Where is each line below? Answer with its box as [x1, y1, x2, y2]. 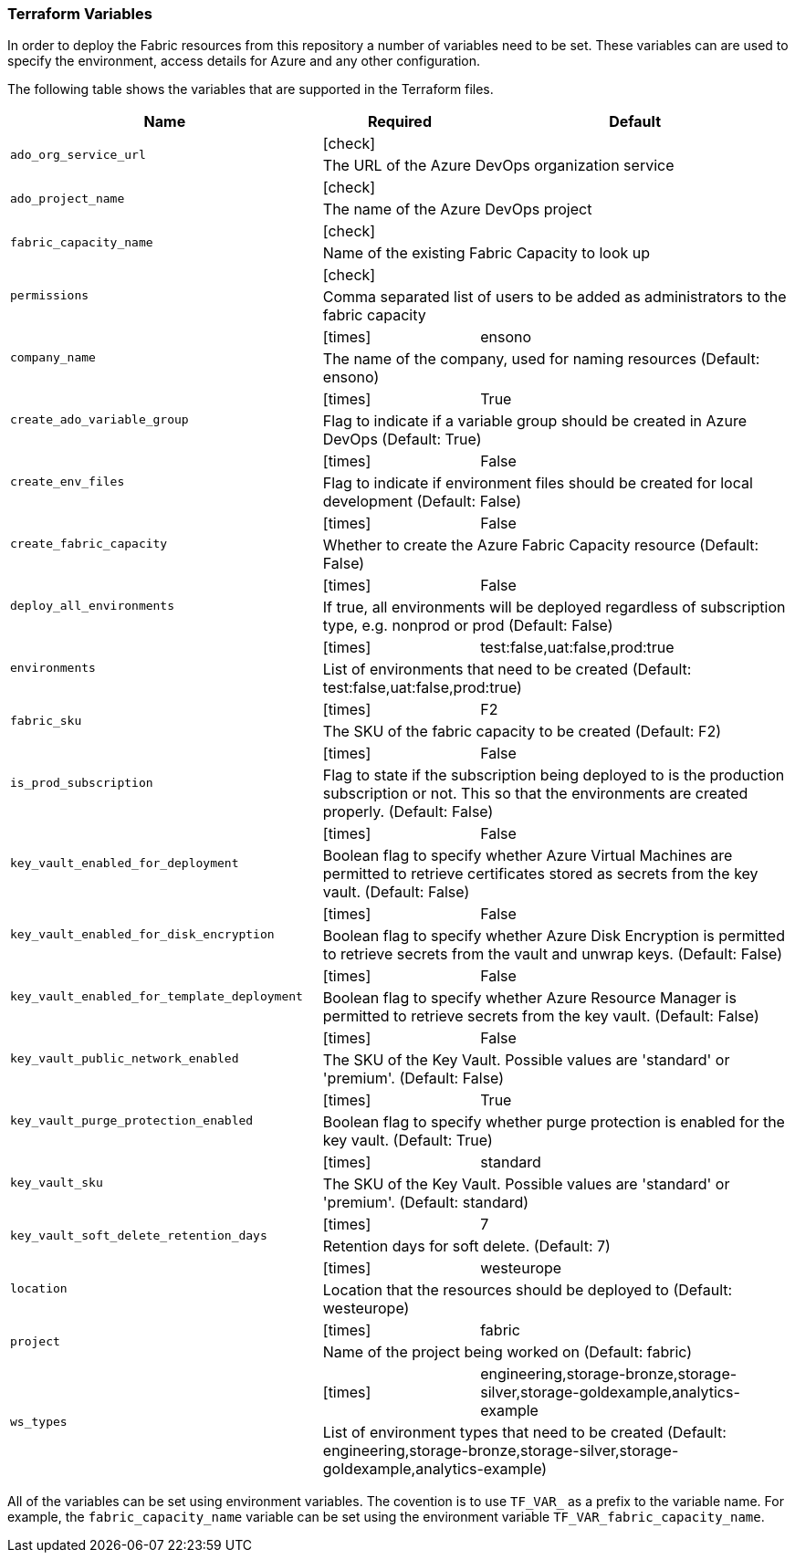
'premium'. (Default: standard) [322, 1193, 529, 1212]
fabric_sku [10, 713, 82, 728]
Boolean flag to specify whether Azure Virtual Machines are [322, 846, 733, 865]
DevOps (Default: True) [322, 430, 482, 449]
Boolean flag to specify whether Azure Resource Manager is [322, 989, 737, 1008]
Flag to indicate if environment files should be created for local [322, 474, 753, 493]
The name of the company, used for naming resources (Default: [322, 350, 760, 369]
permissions [10, 288, 89, 302]
